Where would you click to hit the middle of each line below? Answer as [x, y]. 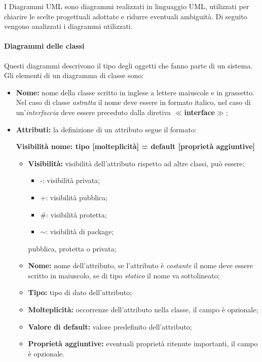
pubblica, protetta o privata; [72, 248]
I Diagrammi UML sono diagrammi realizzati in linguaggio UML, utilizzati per [127, 6]
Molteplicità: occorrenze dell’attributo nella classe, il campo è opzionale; [143, 310]
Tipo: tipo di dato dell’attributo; [80, 292]
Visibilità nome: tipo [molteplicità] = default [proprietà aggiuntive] [136, 146]
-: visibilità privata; [70, 180]
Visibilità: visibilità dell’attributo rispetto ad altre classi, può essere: [136, 163]
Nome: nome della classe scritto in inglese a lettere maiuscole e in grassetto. [135, 92]
